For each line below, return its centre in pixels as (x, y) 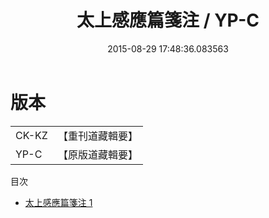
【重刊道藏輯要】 (97, 136)
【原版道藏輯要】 (97, 154)
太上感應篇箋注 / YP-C (168, 20)
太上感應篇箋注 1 (58, 202)
